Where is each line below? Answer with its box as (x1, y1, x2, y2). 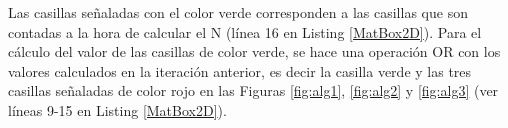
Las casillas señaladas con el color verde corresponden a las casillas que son (8, 2, 468, 22)
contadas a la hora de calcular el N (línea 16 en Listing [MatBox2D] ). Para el (8, 21, 482, 42)
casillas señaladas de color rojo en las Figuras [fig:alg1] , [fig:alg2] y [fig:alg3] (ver (8, 80, 499, 101)
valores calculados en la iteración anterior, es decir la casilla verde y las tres (8, 60, 472, 81)
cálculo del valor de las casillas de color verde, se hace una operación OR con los (8, 41, 501, 62)
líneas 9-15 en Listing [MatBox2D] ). (8, 99, 227, 120)
